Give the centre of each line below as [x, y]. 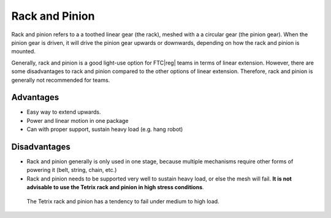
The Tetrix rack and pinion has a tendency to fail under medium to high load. [123, 201]
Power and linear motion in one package [78, 120]
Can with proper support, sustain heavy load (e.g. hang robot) [105, 130]
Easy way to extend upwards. [64, 112]
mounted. [24, 52]
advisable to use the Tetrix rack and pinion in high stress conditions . [116, 187]
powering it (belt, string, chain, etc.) [72, 170]
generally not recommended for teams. [61, 80]
